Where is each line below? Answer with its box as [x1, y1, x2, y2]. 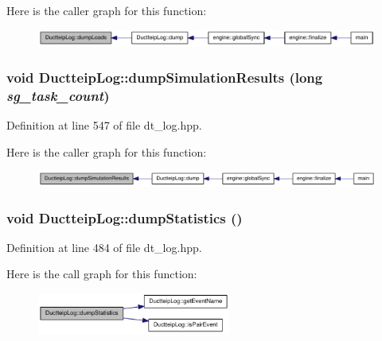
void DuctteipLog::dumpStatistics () [6, 207, 243, 227]
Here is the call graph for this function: [6, 265, 197, 282]
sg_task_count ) [6, 86, 110, 106]
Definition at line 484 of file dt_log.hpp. [6, 238, 202, 255]
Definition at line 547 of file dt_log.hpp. [6, 117, 202, 134]
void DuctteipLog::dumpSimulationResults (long [6, 68, 323, 87]
